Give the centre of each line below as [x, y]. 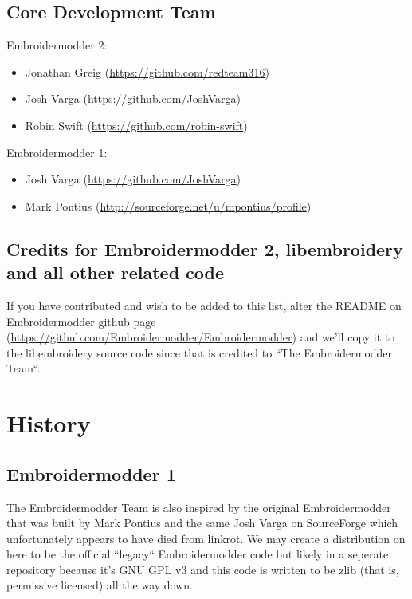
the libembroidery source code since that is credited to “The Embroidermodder [200, 352]
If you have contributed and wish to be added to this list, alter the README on [204, 305]
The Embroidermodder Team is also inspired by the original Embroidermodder [199, 507]
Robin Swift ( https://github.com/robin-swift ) [136, 125]
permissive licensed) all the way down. [100, 585]
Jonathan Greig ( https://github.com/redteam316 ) [147, 71]
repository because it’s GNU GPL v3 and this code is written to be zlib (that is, [203, 569]
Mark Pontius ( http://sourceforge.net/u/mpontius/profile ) [168, 205]
